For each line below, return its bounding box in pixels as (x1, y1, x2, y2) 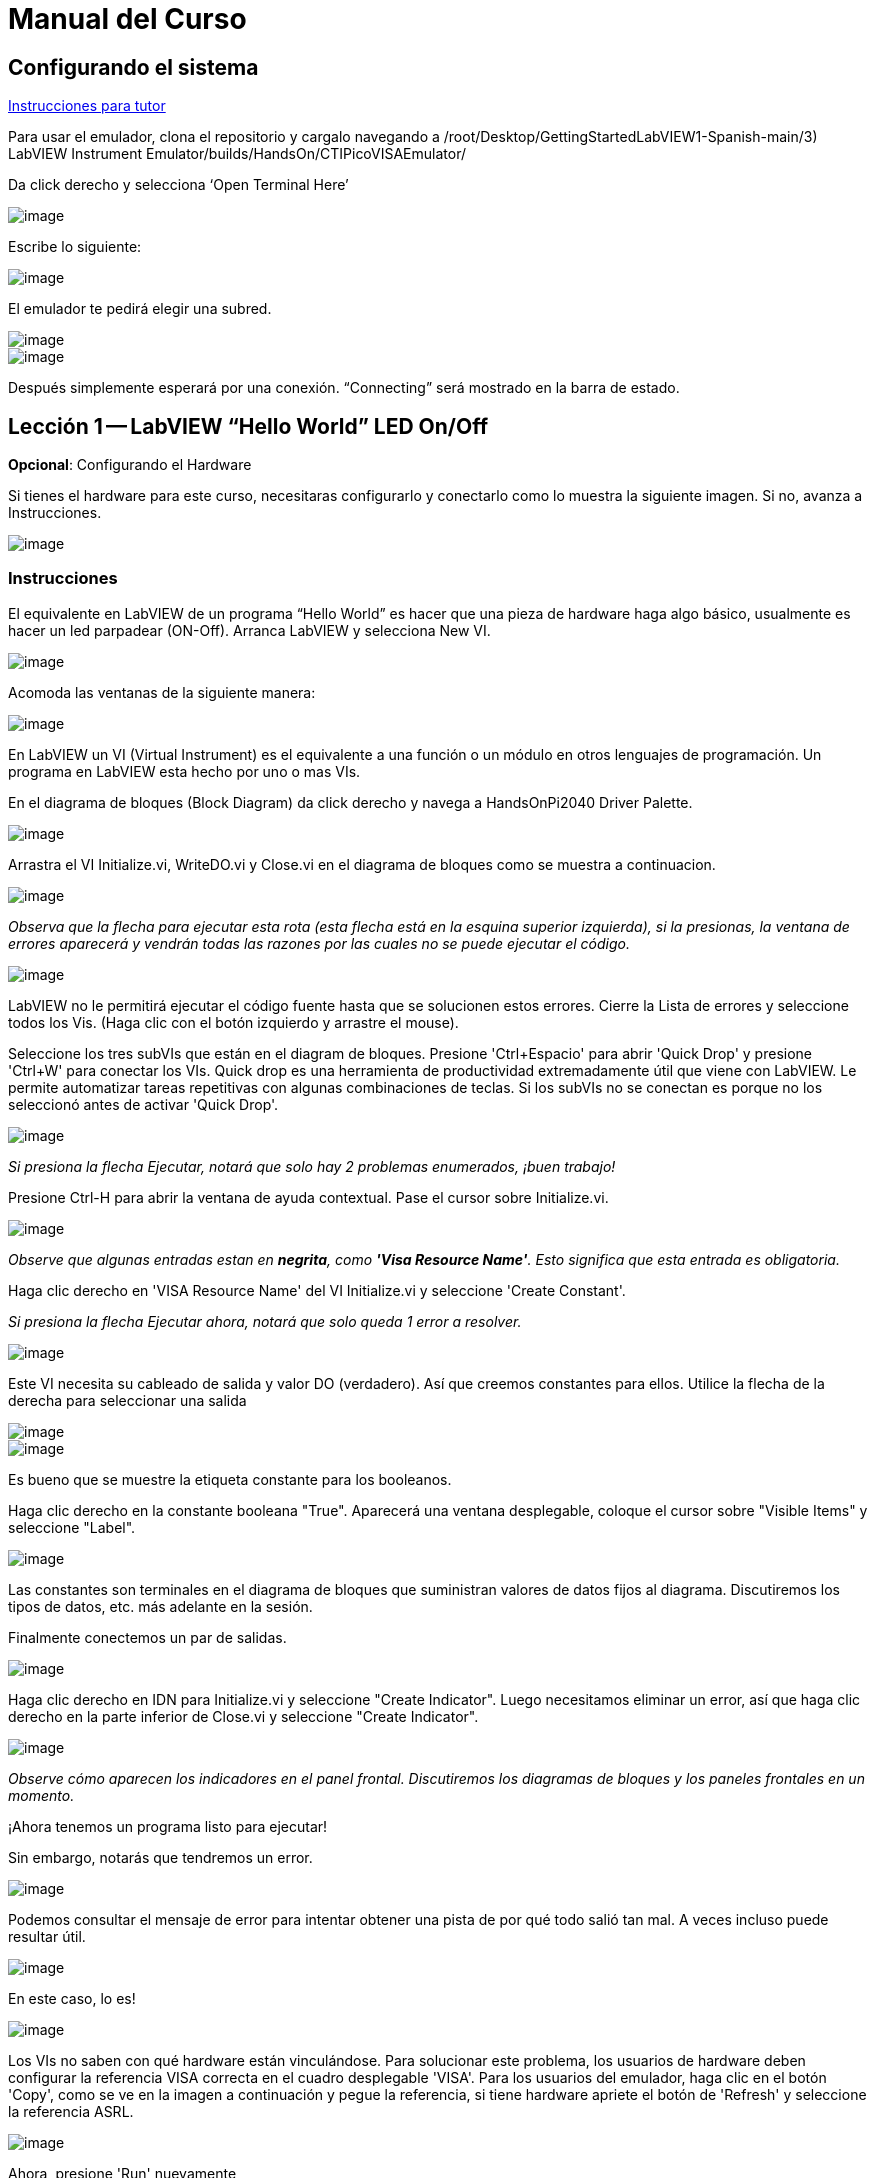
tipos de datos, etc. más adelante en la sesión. (8, 1597, 313, 1615)
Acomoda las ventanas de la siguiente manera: (8, 683, 316, 701)
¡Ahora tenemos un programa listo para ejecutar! (8, 1817, 328, 1835)
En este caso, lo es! (8, 1989, 136, 2007)
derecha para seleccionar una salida (8, 1391, 247, 1409)
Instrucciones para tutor (8, 97, 166, 115)
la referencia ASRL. (8, 2102, 134, 2120)
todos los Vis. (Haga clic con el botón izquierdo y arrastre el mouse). (8, 1013, 459, 1031)
